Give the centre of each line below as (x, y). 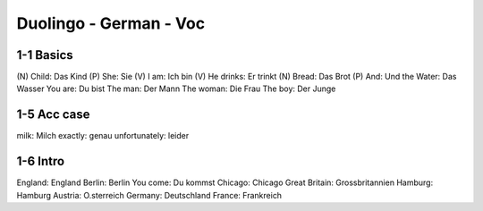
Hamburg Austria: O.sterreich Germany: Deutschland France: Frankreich (149, 195)
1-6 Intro (41, 161)
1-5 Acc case (53, 115)
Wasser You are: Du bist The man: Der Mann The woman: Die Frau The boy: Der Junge (176, 89)
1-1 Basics (45, 55)
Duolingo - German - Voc (111, 23)
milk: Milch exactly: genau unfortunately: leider (103, 136)
